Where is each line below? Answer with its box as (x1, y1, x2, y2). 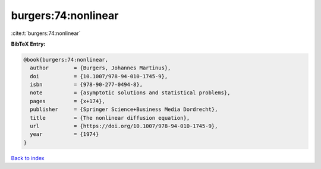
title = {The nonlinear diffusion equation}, (30, 114, 190, 121)
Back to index (11, 154, 45, 161)
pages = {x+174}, (30, 98, 105, 104)
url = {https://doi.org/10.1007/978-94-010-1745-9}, (30, 123, 218, 130)
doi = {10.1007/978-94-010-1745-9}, (30, 73, 168, 79)
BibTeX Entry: (11, 40, 46, 47)
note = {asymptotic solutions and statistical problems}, (30, 90, 231, 96)
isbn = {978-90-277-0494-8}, (30, 81, 143, 88)
